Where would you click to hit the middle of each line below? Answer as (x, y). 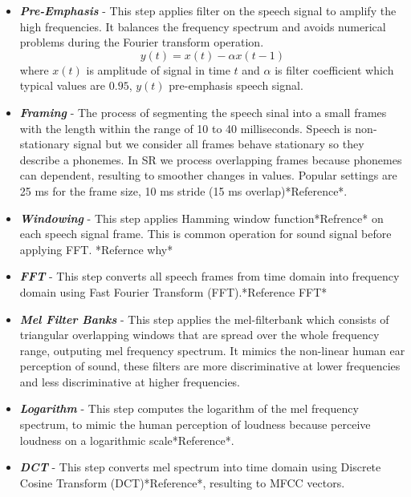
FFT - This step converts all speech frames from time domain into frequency (210, 276)
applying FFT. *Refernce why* (96, 249)
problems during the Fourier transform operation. (142, 42)
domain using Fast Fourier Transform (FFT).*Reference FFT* (173, 291)
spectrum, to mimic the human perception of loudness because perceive (195, 424)
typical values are (63, 85)
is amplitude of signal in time (158, 69)
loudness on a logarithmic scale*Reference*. (127, 440)
